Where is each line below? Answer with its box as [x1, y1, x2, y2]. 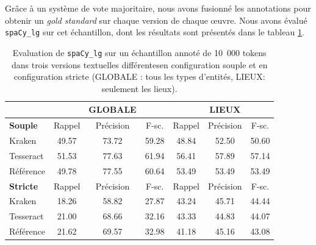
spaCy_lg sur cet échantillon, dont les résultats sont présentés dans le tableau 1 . [5, 26, 304, 38]
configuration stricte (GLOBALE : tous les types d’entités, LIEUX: [13, 70, 265, 83]
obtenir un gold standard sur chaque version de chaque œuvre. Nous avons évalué [5, 13, 307, 26]
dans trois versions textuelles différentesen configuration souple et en [11, 58, 268, 71]
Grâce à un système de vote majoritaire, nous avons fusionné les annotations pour [5, 2, 311, 14]
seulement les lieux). [101, 82, 178, 94]
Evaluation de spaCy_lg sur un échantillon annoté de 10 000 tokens [12, 46, 267, 59]
